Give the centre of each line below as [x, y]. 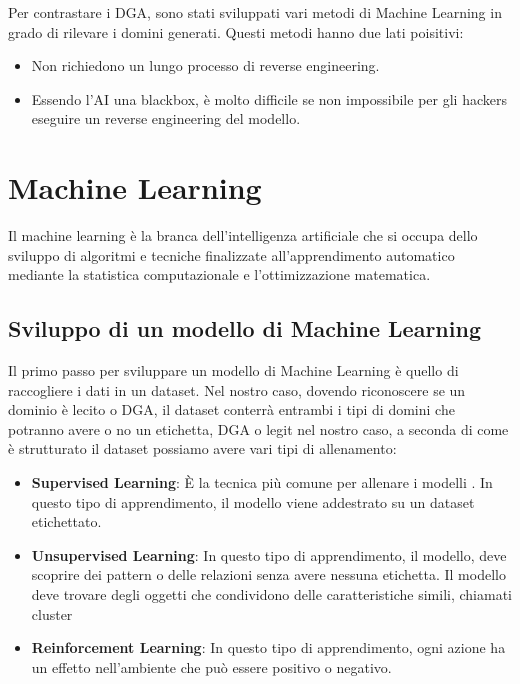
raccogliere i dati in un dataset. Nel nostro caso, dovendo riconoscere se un [237, 389]
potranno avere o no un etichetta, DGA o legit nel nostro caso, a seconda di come [258, 428]
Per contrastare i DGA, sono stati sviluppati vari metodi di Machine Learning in [255, 12]
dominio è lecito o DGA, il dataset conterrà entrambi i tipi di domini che [231, 409]
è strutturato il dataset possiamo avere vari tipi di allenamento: [202, 448]
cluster [52, 613]
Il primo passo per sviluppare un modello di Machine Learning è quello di [233, 370]
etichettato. [66, 521]
